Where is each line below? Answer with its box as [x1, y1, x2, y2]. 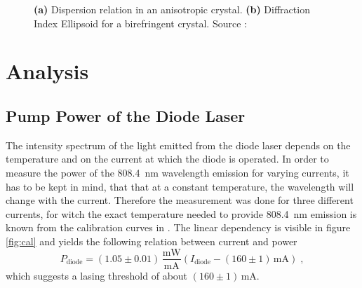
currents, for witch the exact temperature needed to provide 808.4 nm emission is [6, 206, 357, 221]
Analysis [6, 57, 89, 85]
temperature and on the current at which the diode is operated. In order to [6, 151, 329, 166]
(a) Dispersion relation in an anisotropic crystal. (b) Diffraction [34, 2, 310, 16]
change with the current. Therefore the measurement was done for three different [6, 193, 354, 207]
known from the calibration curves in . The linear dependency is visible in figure [6, 220, 351, 235]
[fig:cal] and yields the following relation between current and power [6, 233, 297, 248]
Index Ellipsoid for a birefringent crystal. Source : [34, 15, 247, 30]
